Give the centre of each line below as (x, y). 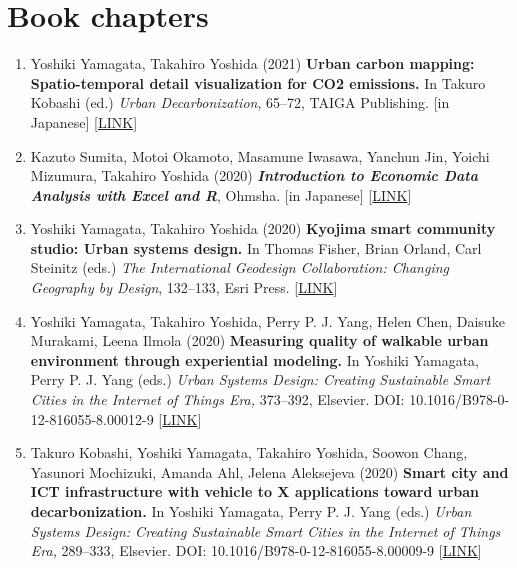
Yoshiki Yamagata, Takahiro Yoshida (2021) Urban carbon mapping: (252, 63)
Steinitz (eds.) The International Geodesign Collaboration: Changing (240, 267)
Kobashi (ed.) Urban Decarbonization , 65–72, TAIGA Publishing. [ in (240, 102)
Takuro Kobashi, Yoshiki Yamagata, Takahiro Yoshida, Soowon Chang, (249, 452)
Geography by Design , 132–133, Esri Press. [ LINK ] (184, 287)
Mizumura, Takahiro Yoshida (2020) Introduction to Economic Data (254, 175)
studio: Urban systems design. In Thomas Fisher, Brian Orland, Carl (256, 247)
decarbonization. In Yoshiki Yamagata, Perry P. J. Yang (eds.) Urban (251, 511)
